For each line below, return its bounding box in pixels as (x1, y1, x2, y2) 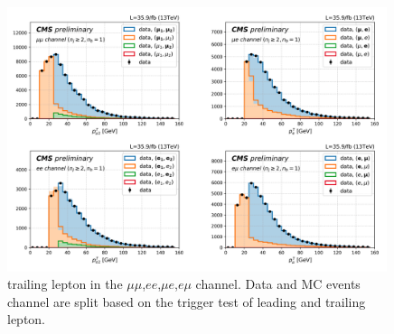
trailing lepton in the (7, 274, 123, 293)
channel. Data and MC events (195, 274, 361, 293)
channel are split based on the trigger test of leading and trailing (7, 292, 366, 311)
